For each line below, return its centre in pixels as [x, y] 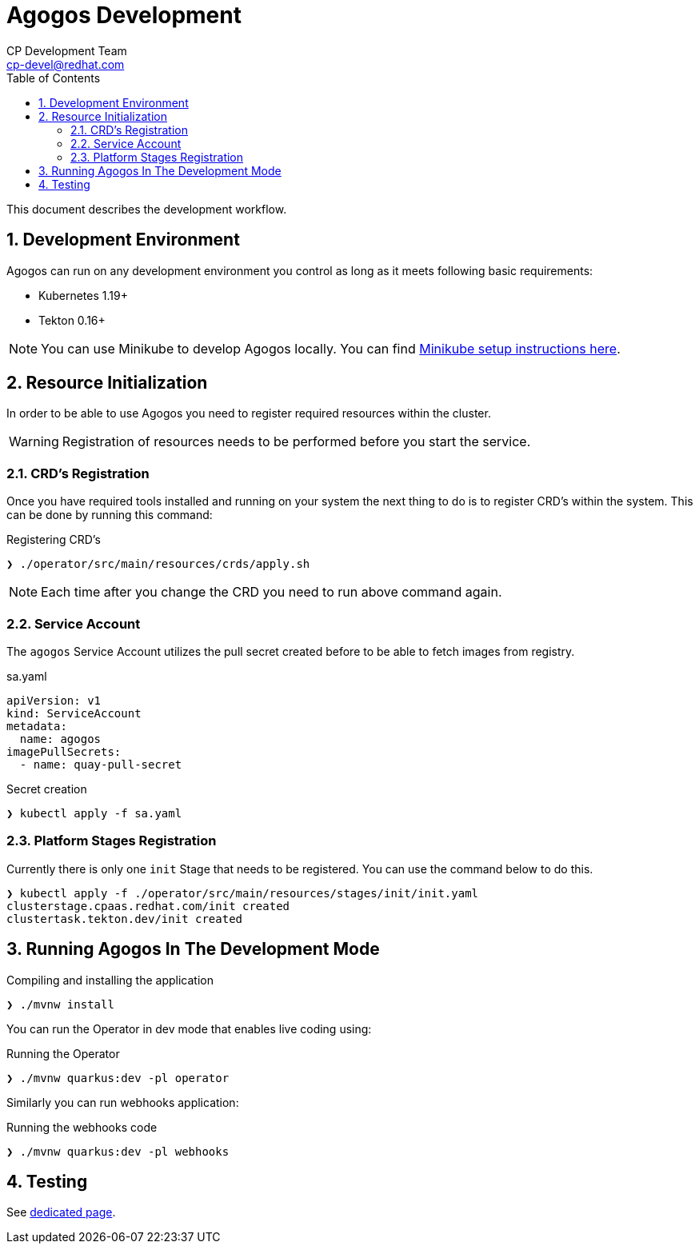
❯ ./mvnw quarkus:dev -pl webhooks [118, 1151]
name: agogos [60, 739]
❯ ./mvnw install [60, 1004]
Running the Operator [63, 1053]
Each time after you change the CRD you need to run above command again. [272, 592]
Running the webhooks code [82, 1127]
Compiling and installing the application [110, 980]
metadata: [37, 726]
